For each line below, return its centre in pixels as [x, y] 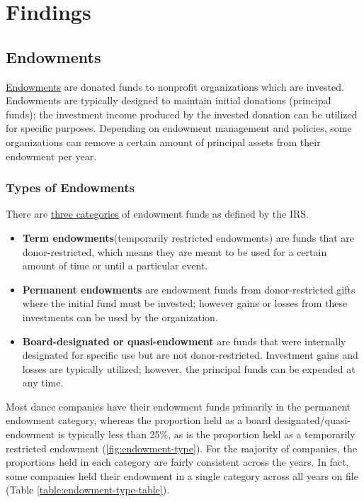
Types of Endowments [70, 188]
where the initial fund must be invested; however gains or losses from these [185, 303]
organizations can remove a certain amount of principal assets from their [163, 141]
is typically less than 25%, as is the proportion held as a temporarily [206, 434]
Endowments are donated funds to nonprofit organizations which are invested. [175, 86]
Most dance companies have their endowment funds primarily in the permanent [178, 406]
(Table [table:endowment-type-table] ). [88, 490]
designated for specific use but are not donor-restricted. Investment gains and [190, 355]
